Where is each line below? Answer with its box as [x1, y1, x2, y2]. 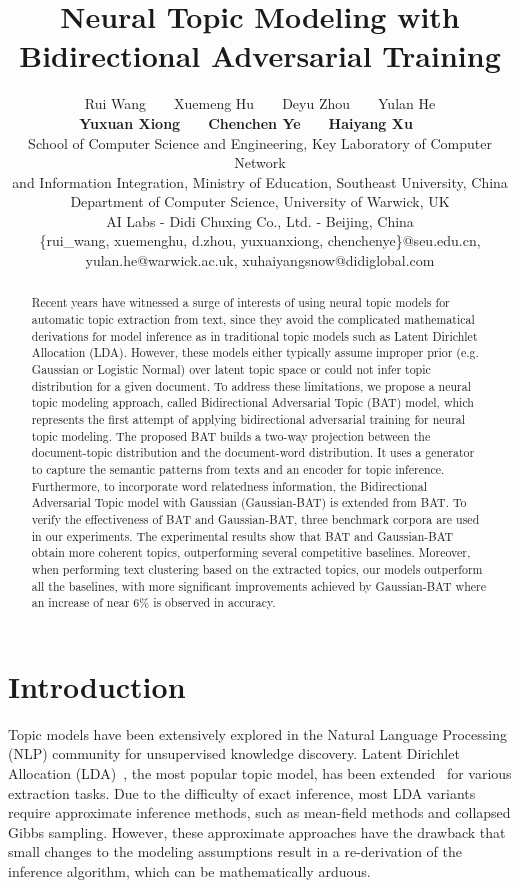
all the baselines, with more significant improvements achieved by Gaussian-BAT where [31, 577, 486, 594]
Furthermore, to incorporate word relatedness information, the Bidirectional [31, 477, 427, 494]
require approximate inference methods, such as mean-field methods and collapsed [8, 802, 511, 823]
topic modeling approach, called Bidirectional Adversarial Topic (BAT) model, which [31, 394, 474, 411]
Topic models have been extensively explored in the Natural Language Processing [8, 723, 507, 744]
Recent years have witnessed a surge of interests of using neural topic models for [31, 294, 450, 311]
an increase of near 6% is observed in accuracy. [31, 594, 276, 611]
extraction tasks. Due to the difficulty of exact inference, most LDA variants [8, 782, 476, 803]
